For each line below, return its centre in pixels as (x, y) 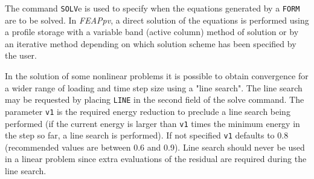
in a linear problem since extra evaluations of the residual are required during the (156, 159)
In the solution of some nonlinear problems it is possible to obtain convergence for (157, 76)
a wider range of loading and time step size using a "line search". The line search (154, 87)
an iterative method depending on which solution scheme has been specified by (151, 43)
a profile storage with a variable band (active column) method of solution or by (152, 32)
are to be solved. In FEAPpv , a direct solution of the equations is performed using (157, 20)
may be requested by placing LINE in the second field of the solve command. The (155, 99)
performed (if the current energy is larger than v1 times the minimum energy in (152, 123)
